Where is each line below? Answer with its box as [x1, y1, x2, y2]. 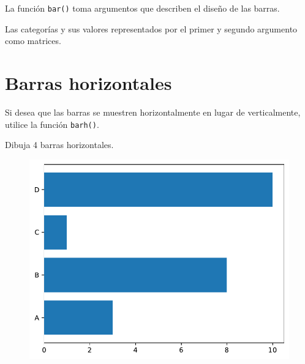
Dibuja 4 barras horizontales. [5, 138, 114, 151]
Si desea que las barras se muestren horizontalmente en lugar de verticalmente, [5, 105, 301, 118]
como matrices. [5, 34, 61, 47]
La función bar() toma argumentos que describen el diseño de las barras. [5, 2, 280, 14]
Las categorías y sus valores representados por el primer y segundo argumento [5, 22, 298, 35]
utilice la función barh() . [5, 117, 99, 130]
